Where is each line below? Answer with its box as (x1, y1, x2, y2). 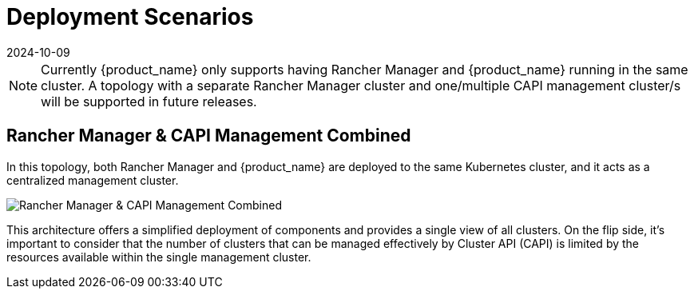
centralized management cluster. (6, 173, 179, 187)
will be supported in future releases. (41, 93, 257, 110)
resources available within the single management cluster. (6, 249, 311, 264)
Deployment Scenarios (6, 3, 254, 30)
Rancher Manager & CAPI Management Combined (6, 126, 411, 146)
